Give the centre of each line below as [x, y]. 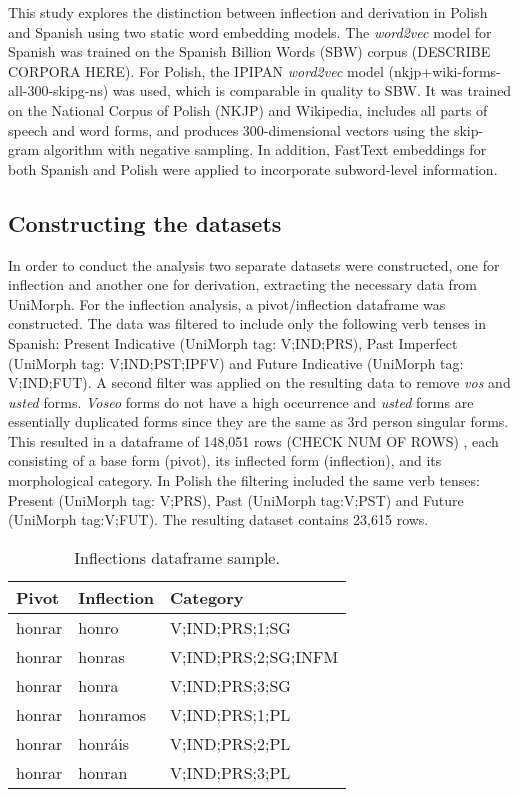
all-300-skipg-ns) [58, 90]
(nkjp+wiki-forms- [444, 70]
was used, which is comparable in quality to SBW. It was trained [312, 90]
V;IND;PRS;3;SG [230, 685]
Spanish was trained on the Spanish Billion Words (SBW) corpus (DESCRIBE [249, 51]
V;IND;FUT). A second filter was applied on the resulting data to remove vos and [259, 382]
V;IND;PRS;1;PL [230, 714]
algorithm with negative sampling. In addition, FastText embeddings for [265, 149]
